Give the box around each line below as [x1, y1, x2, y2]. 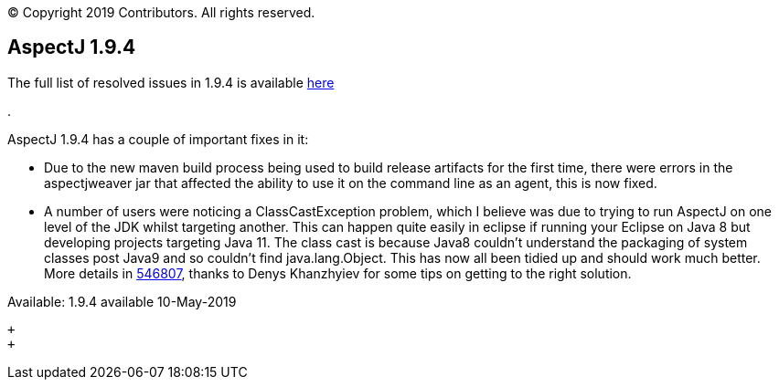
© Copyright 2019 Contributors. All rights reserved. [7, 5, 315, 20]
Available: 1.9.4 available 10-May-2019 [7, 293, 237, 309]
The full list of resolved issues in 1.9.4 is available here [7, 74, 335, 90]
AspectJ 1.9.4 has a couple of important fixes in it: [7, 131, 309, 147]
